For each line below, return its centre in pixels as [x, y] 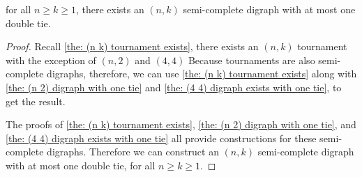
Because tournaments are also [251, 60]
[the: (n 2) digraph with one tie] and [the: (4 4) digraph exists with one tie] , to [174, 87]
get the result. [36, 101]
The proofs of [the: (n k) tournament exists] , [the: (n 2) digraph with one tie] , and [181, 124]
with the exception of [51, 60]
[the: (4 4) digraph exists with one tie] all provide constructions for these [161, 138]
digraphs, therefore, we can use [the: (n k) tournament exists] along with [202, 74]
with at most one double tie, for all [81, 165]
